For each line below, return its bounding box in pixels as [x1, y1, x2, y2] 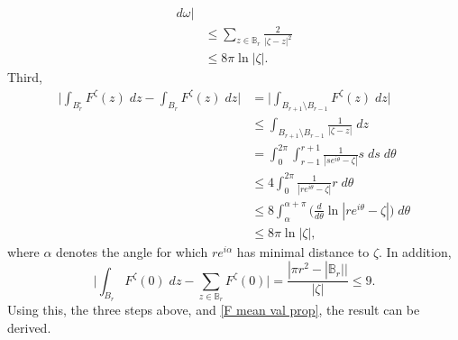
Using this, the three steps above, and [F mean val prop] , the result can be [7, 300, 420, 319]
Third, [7, 68, 42, 87]
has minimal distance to [236, 242, 370, 261]
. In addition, [379, 242, 452, 261]
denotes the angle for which [56, 242, 208, 261]
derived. [7, 317, 51, 336]
